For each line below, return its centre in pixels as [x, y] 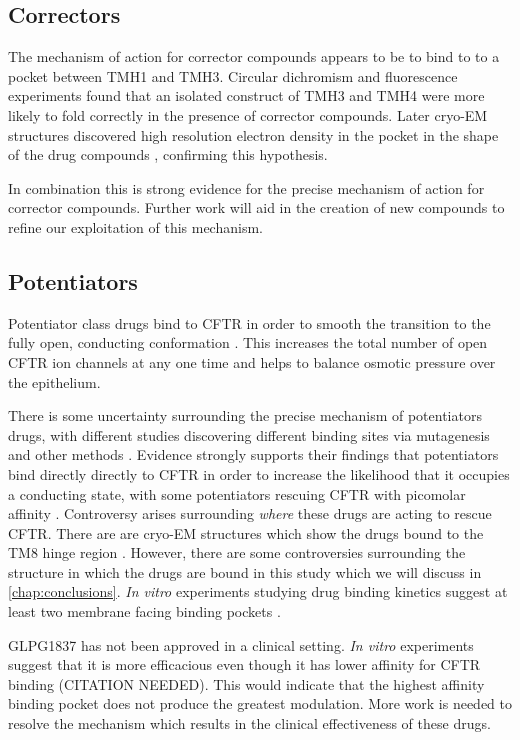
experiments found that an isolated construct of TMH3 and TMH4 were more [246, 95]
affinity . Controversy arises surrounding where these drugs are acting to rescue [250, 513]
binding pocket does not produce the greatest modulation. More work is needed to [260, 703]
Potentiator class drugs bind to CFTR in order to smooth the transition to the [249, 322]
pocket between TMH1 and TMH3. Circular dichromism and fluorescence [233, 75]
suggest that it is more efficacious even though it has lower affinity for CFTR [244, 664]
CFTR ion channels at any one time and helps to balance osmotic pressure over [252, 361]
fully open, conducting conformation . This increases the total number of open [248, 342]
